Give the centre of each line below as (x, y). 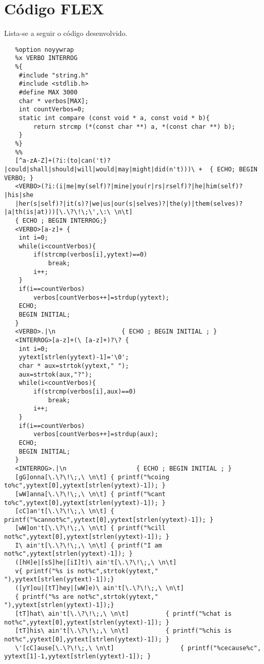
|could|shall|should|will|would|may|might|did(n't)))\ (100, 169)
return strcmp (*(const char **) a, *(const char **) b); (135, 126)
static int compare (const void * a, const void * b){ (114, 118)
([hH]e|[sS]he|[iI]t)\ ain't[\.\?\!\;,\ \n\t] (96, 563)
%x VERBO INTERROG (46, 58)
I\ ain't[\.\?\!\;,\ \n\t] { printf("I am (88, 545)
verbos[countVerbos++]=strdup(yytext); (101, 297)
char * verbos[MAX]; (54, 101)
